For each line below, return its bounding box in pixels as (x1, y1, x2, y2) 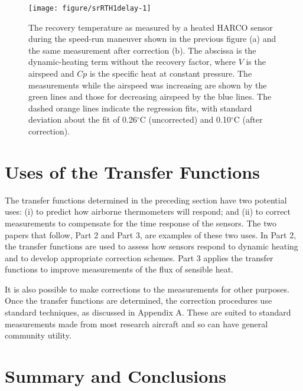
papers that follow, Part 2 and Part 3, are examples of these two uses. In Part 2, (5, 228, 297, 241)
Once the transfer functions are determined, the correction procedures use (5, 294, 272, 307)
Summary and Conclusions (5, 364, 226, 388)
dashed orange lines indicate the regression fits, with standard (28, 101, 252, 114)
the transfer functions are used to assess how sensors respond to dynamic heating (5, 240, 298, 252)
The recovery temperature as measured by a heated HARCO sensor (28, 21, 273, 33)
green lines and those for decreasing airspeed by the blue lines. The (28, 90, 272, 103)
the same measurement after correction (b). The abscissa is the (28, 44, 256, 56)
